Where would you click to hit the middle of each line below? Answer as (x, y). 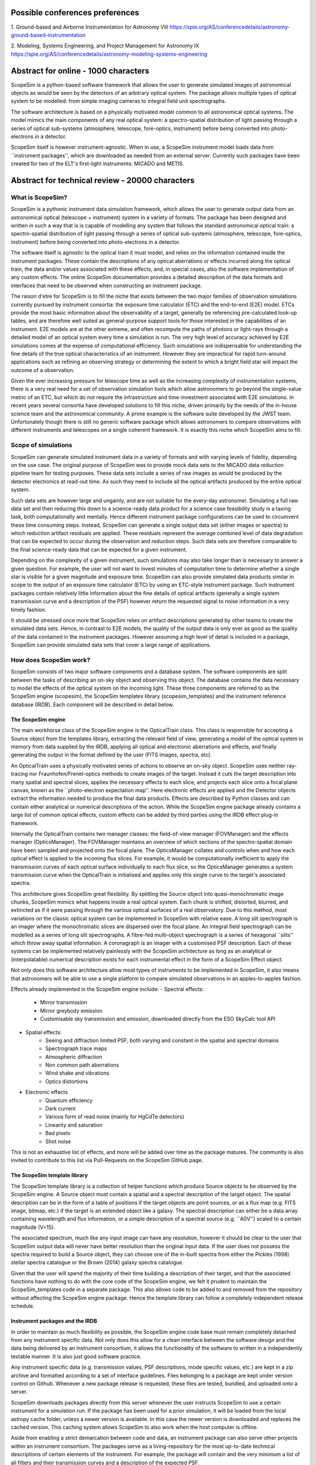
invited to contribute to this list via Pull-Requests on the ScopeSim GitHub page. (107, 1160)
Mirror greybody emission (71, 1010)
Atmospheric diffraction (74, 1057)
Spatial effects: (44, 1032)
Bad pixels (58, 1133)
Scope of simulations (42, 445)
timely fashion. (29, 609)
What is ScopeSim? (39, 197)
